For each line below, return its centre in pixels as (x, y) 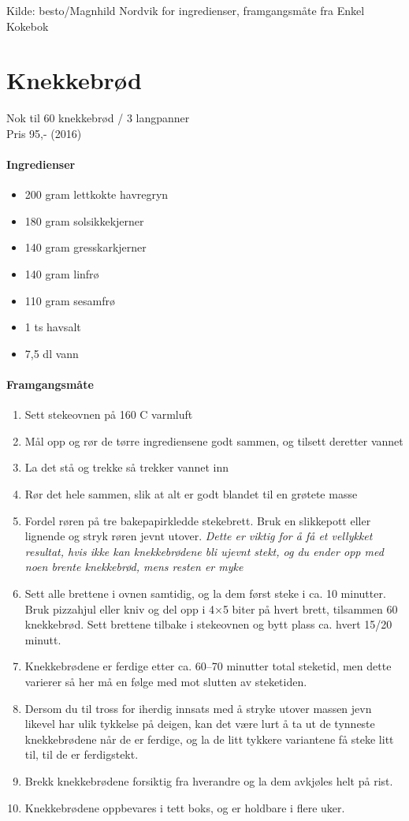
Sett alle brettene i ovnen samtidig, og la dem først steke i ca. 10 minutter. (205, 593)
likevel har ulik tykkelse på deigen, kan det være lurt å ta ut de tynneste (200, 724)
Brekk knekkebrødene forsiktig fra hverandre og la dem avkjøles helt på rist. (209, 780)
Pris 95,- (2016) (44, 133)
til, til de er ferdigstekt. (82, 754)
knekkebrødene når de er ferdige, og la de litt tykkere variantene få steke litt (209, 739)
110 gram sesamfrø (70, 300)
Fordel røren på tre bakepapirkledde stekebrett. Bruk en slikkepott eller (198, 520)
